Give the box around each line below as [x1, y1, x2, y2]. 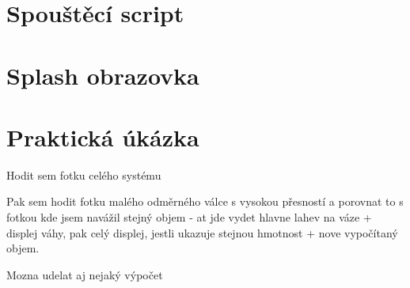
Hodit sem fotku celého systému [6, 166, 161, 183]
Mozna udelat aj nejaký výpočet [6, 266, 163, 282]
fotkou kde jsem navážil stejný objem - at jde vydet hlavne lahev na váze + [6, 209, 372, 225]
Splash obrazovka [6, 59, 199, 91]
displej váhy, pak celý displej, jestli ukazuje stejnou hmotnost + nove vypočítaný [6, 224, 398, 241]
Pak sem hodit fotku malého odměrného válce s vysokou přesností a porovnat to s [6, 193, 404, 210]
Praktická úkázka [6, 120, 199, 153]
